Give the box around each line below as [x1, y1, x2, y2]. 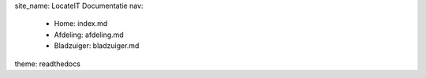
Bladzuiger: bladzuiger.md [54, 41, 140, 50]
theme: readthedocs [14, 59, 80, 69]
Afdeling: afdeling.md [54, 30, 124, 39]
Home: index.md [54, 19, 108, 28]
